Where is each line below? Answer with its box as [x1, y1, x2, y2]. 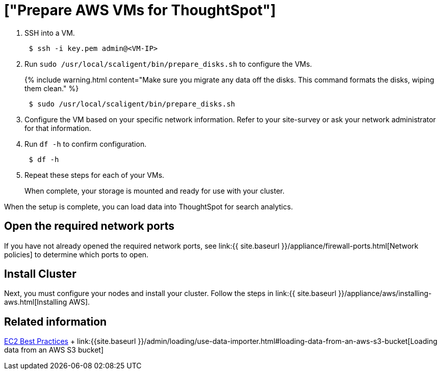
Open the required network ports [4, 220, 175, 233]
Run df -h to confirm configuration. [24, 139, 147, 148]
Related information [4, 315, 107, 328]
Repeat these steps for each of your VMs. [24, 170, 165, 179]
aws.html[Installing [4, 298, 67, 307]
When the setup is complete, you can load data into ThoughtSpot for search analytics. [4, 202, 293, 211]
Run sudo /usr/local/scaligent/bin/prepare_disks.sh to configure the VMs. [24, 59, 312, 68]
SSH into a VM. [24, 28, 75, 37]
